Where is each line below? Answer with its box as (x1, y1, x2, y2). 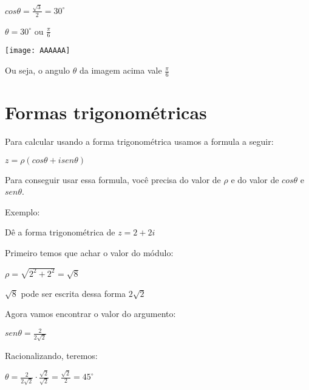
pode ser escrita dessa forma (21, 287, 126, 299)
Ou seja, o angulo (5, 64, 70, 77)
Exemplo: (5, 205, 40, 218)
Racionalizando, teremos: (5, 349, 98, 361)
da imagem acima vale (79, 64, 162, 77)
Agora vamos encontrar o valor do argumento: (5, 307, 176, 320)
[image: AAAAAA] (5, 46, 70, 55)
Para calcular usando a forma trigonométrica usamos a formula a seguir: (5, 134, 274, 147)
